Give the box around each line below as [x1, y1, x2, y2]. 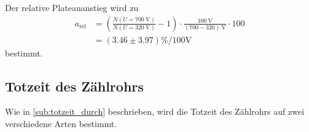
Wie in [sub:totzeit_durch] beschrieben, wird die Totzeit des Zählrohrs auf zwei [5, 105, 305, 118]
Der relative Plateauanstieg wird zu [5, 1, 139, 14]
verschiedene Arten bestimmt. [5, 117, 117, 130]
